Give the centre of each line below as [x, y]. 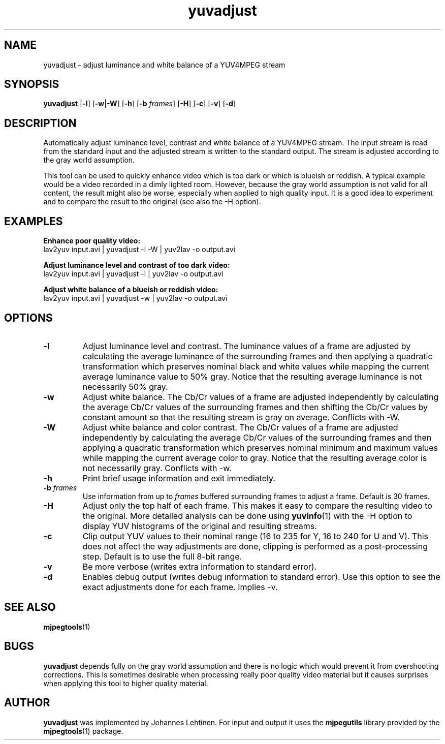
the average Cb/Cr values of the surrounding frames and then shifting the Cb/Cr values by [255, 407]
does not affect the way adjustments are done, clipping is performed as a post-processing [255, 546]
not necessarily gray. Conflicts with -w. [157, 468]
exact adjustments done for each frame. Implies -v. [180, 587]
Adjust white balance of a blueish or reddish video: [131, 290]
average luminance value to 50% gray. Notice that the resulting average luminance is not [252, 376]
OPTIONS [28, 318]
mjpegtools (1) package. [83, 731]
